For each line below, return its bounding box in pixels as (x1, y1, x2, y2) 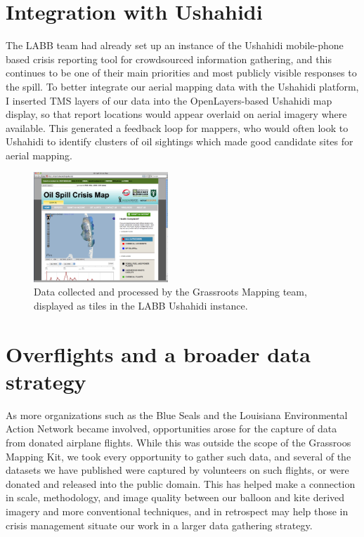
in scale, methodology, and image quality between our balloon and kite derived (6, 490, 345, 505)
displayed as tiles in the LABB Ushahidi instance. (34, 298, 248, 312)
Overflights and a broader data (6, 339, 311, 368)
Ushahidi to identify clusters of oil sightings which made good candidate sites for (6, 134, 353, 149)
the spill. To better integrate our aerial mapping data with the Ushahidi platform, (6, 79, 359, 93)
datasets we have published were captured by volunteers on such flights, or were (6, 463, 349, 477)
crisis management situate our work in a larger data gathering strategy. (6, 517, 313, 532)
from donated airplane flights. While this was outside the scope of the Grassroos (6, 435, 351, 450)
